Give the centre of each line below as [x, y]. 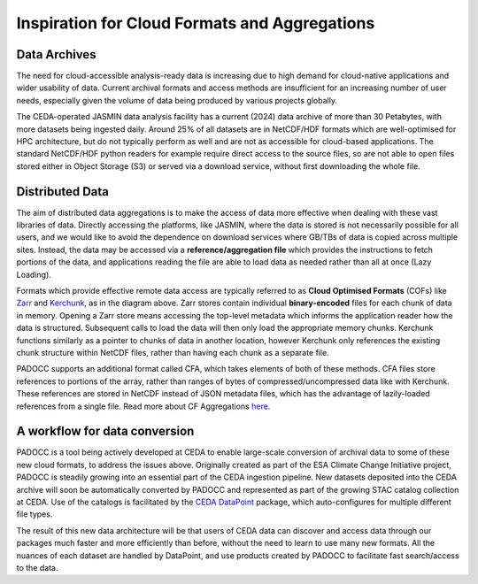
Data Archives [56, 54]
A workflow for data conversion [105, 431]
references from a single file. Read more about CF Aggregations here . [143, 406]
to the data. [37, 567]
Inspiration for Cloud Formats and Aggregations [196, 23]
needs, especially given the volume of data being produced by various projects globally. [177, 100]
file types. [35, 514]
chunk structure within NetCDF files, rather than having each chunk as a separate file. [173, 353]
